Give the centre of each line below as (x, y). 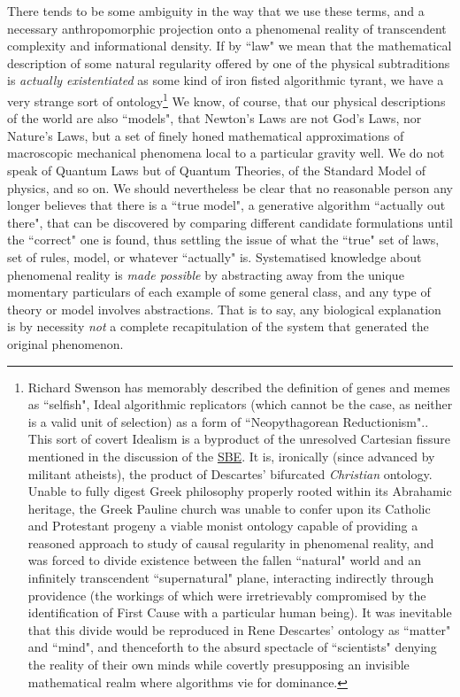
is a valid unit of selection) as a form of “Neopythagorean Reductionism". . (228, 421)
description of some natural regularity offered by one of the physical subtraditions (229, 62)
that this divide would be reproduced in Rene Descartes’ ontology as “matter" (239, 629)
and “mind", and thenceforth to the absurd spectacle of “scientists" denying (232, 647)
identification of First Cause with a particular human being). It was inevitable (240, 612)
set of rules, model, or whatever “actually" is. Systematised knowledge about (215, 256)
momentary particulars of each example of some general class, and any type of (219, 292)
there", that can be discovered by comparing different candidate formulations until (230, 222)
